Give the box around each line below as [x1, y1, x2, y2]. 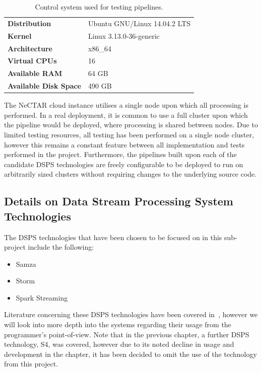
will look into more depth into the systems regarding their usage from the [4, 319, 231, 330]
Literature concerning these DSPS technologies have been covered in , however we [4, 309, 258, 320]
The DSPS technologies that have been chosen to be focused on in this [4, 232, 222, 242]
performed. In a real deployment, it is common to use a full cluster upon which [4, 109, 248, 120]
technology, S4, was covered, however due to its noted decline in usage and [4, 339, 234, 349]
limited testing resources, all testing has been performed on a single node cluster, [4, 129, 254, 139]
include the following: [28, 242, 94, 252]
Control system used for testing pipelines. [35, 2, 163, 12]
